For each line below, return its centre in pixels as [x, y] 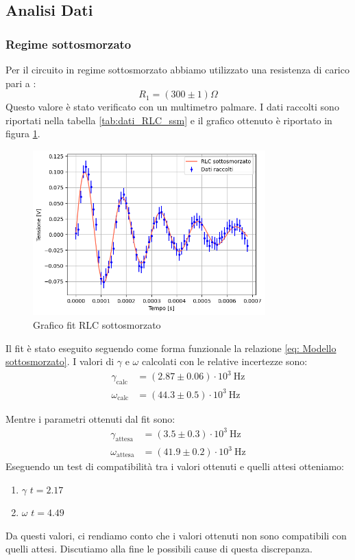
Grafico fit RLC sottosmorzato [97, 324]
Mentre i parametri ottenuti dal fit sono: [90, 418]
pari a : [21, 83]
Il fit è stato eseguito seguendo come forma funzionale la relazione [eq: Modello [171, 348]
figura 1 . [23, 133]
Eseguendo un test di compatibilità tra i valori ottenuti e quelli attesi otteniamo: [175, 466]
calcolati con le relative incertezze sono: [224, 361]
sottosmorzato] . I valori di [60, 361]
